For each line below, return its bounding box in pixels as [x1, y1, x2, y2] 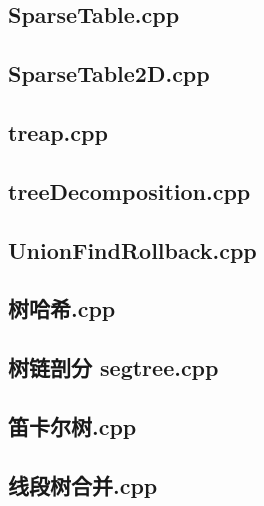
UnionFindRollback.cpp [8, 234, 257, 265]
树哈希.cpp [8, 293, 116, 324]
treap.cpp [8, 116, 108, 147]
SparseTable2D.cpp [8, 58, 210, 89]
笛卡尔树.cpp [8, 410, 137, 441]
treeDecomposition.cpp [8, 175, 251, 206]
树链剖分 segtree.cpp [8, 352, 219, 383]
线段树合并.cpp [8, 469, 158, 500]
